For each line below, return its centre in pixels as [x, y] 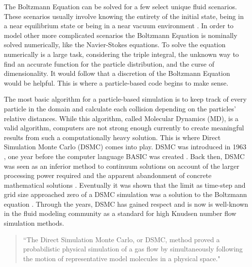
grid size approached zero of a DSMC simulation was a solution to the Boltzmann [126, 194]
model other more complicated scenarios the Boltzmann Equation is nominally [121, 35]
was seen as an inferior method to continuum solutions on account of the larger [122, 166]
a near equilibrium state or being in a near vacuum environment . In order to [119, 26]
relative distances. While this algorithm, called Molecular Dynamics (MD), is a [121, 118]
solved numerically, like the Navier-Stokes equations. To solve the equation [115, 44]
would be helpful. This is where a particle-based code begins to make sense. [116, 82]
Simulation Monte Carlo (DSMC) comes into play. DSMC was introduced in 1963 [125, 147]
